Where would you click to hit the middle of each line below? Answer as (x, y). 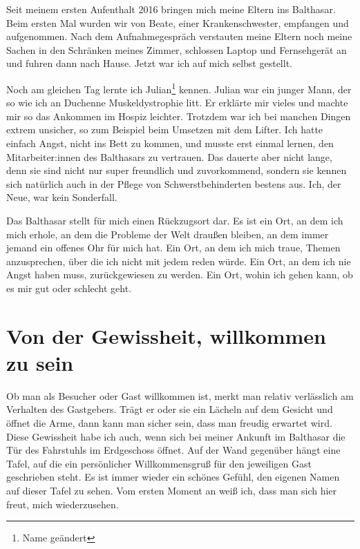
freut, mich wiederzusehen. (63, 504)
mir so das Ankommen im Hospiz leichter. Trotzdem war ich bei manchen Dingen (179, 116)
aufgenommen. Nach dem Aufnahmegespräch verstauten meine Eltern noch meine (179, 36)
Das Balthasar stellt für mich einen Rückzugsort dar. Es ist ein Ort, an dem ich (175, 220)
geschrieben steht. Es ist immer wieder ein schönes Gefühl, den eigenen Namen (173, 477)
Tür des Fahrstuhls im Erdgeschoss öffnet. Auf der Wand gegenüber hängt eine (173, 450)
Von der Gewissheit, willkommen (167, 335)
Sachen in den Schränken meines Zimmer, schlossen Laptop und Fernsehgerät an (177, 49)
